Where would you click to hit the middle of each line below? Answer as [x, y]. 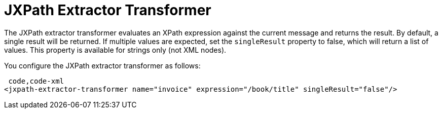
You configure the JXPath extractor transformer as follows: [102, 65]
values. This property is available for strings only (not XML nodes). [115, 50]
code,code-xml [36, 81]
